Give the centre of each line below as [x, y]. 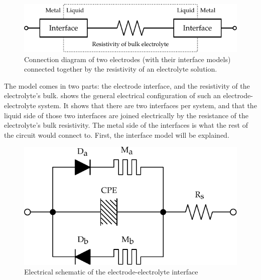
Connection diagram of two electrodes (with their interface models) [127, 59]
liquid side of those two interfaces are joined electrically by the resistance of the [126, 115]
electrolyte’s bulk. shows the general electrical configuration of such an [112, 95]
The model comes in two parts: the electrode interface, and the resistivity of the [127, 85]
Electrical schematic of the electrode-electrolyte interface [111, 272]
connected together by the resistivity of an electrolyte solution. [121, 69]
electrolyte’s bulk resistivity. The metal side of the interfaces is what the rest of [126, 125]
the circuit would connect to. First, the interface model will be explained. [117, 134]
